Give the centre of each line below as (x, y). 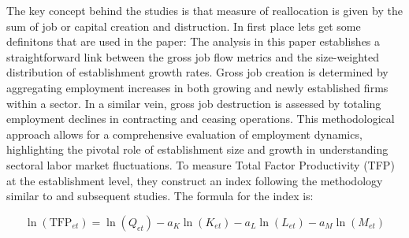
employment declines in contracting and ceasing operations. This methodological (201, 119)
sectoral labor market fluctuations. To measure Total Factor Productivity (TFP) (201, 164)
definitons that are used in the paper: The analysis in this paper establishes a (193, 41)
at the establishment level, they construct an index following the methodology (195, 180)
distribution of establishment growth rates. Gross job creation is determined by (197, 72)
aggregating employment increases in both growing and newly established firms (197, 87)
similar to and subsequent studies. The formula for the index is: (160, 196)
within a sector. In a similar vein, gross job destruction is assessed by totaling (194, 103)
